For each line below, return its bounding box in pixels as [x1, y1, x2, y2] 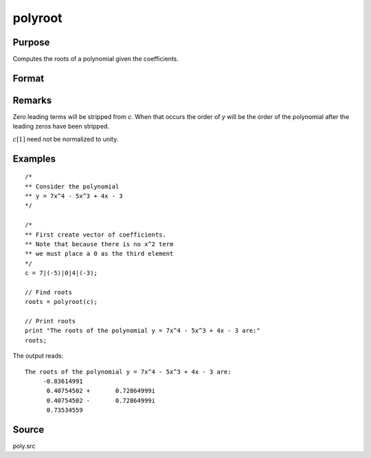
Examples [12, 153, 56, 164]
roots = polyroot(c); [25, 298, 98, 306]
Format [12, 72, 45, 84]
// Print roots [25, 317, 76, 325]
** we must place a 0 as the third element [25, 250, 174, 258]
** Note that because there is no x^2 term [25, 240, 174, 248]
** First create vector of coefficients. [25, 230, 166, 239]
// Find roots [25, 288, 72, 296]
